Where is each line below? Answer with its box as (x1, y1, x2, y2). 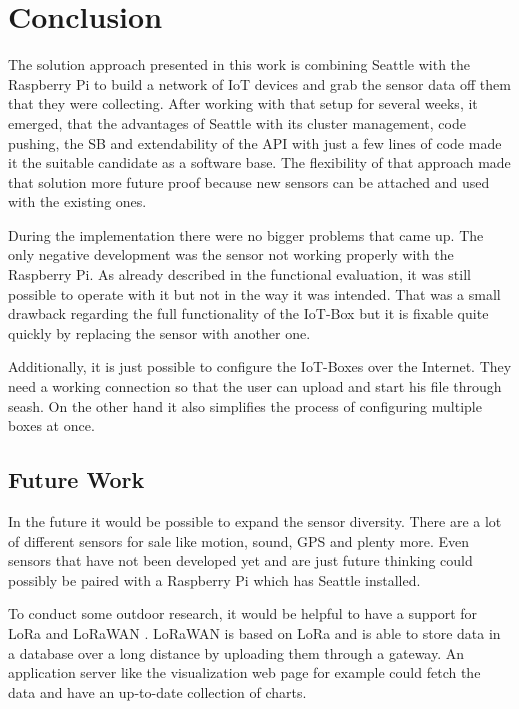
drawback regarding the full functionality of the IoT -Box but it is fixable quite (8, 303, 489, 324)
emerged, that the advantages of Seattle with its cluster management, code (8, 112, 466, 133)
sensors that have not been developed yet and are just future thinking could (8, 550, 473, 571)
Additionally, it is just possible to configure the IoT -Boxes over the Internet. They (8, 356, 512, 377)
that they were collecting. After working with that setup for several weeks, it (8, 93, 478, 114)
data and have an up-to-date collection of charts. (8, 681, 307, 702)
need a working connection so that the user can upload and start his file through (8, 376, 502, 397)
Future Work (8, 464, 145, 495)
